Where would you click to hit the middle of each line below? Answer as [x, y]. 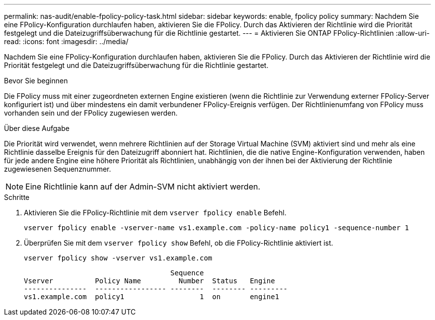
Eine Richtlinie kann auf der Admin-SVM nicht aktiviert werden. [143, 187]
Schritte [17, 197]
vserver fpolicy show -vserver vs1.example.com [118, 258]
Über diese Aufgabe [37, 128]
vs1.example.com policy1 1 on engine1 [152, 297]
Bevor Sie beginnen [36, 81]
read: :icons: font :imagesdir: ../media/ [66, 41]
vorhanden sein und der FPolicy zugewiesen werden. [91, 113]
